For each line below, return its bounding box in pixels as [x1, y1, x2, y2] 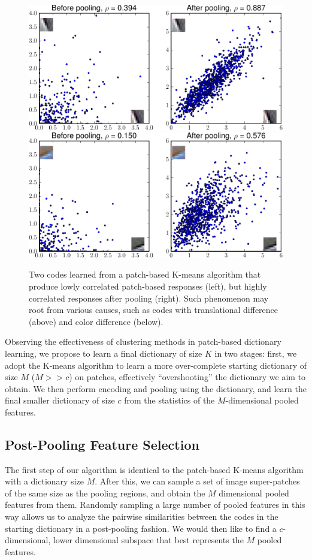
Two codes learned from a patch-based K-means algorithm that [29, 268, 261, 281]
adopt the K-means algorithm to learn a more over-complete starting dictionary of [5, 359, 307, 371]
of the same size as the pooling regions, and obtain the [5, 486, 205, 499]
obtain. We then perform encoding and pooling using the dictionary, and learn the [5, 382, 307, 395]
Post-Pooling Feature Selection [5, 435, 199, 453]
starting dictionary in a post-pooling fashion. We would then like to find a [5, 522, 277, 534]
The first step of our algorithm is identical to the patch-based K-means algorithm [5, 463, 304, 475]
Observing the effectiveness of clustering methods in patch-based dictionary [5, 335, 281, 348]
